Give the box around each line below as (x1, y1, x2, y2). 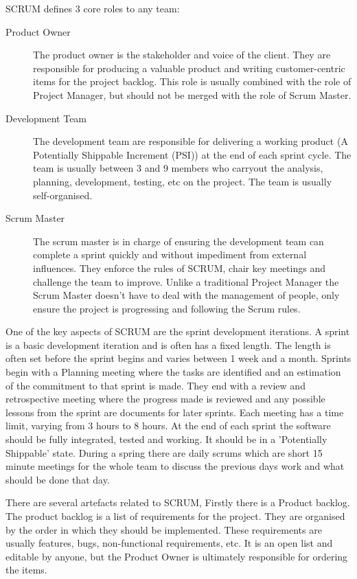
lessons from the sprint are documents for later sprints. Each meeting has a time (5, 405, 344, 419)
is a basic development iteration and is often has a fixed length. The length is (5, 337, 331, 352)
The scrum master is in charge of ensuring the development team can (33, 234, 324, 248)
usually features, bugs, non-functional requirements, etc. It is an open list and (5, 536, 333, 550)
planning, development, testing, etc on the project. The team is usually (33, 174, 332, 188)
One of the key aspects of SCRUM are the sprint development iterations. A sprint (5, 324, 350, 339)
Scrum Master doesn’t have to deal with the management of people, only (33, 288, 340, 302)
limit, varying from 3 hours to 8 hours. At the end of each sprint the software (5, 418, 331, 433)
